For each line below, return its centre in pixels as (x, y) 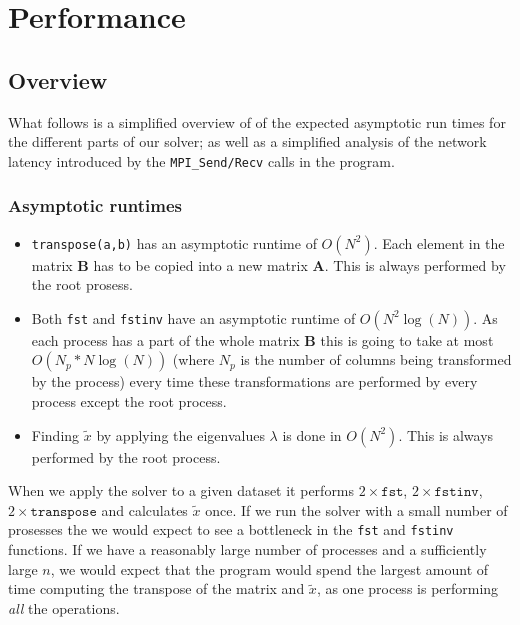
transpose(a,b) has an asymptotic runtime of (174, 242)
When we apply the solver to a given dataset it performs (181, 490)
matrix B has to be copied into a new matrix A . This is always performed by (268, 264)
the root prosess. (82, 284)
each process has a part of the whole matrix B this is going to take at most (262, 339)
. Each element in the (439, 242)
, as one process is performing (407, 588)
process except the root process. (129, 401)
